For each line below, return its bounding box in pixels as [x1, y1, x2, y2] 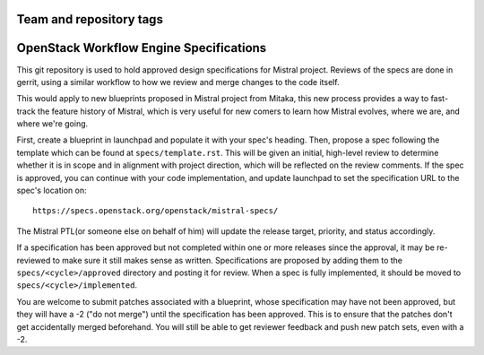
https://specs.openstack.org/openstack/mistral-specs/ [32, 206, 279, 216]
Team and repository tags [16, 12, 163, 27]
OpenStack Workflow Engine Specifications [16, 40, 267, 56]
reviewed [16, 255, 51, 265]
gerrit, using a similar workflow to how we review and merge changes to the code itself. [16, 76, 340, 87]
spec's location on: [16, 185, 87, 196]
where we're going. [16, 118, 89, 129]
